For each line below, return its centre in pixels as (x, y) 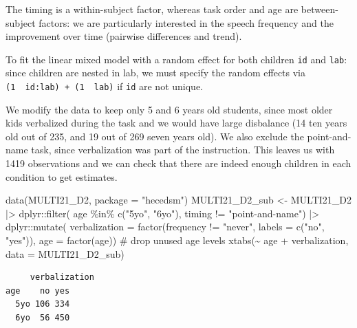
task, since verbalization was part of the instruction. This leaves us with (183, 150)
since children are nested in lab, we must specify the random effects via (156, 73)
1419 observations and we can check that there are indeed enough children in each (178, 163)
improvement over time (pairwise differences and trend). (124, 36)
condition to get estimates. (62, 176)
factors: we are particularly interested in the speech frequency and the (186, 22)
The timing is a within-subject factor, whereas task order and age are (152, 9)
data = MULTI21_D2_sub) (65, 253)
